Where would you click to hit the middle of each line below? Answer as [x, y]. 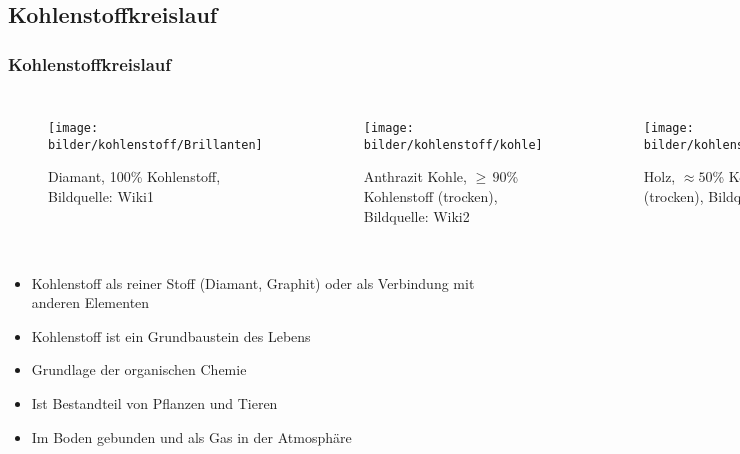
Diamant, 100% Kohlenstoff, [134, 176]
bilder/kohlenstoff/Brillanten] [155, 144]
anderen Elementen [90, 302]
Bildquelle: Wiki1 [101, 195]
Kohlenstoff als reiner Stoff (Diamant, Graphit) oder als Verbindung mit [253, 282]
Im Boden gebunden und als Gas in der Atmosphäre [191, 436]
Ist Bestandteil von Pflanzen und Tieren [154, 403]
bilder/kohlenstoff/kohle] [453, 144]
